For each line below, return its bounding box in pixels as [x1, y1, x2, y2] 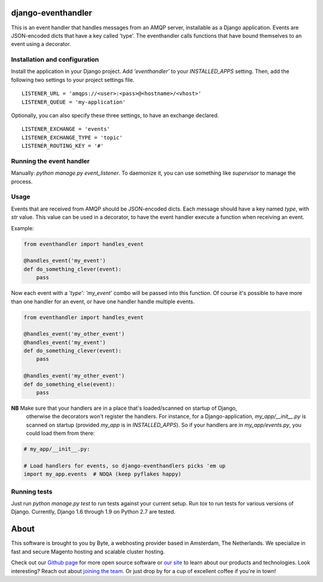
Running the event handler [11, 157, 90, 165]
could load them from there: [26, 429, 95, 437]
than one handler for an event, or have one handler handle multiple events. [11, 298, 195, 305]
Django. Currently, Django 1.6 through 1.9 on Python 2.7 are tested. [11, 508, 176, 516]
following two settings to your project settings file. [11, 76, 135, 83]
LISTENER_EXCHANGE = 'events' [22, 126, 111, 133]
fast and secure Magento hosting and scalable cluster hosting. [11, 548, 165, 555]
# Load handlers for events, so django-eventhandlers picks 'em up [23, 462, 226, 469]
